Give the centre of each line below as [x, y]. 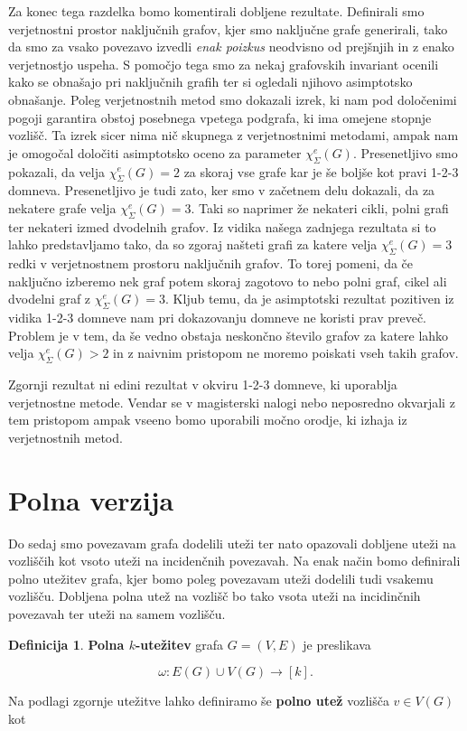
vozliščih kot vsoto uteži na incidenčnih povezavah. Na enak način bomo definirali [234, 561]
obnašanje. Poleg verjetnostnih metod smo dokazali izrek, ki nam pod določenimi [233, 99]
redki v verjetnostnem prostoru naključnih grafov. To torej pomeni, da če [211, 263]
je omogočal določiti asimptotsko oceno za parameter [155, 152]
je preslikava [337, 644]
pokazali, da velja [56, 171]
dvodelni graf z [50, 299]
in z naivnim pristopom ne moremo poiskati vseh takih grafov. [286, 353]
